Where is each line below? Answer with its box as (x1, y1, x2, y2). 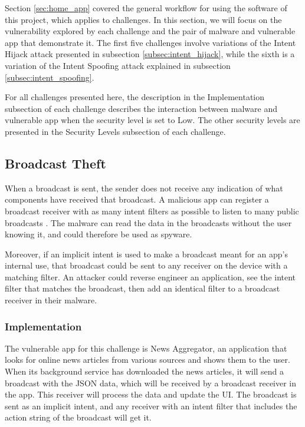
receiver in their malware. (5, 294, 97, 306)
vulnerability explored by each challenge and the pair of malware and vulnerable (5, 25, 296, 37)
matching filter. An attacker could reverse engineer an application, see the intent (5, 270, 296, 283)
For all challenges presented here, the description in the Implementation (5, 91, 265, 103)
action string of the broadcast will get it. (5, 411, 152, 423)
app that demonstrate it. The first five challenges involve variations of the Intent (5, 36, 296, 48)
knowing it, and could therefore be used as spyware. (5, 228, 192, 240)
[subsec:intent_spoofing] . (5, 71, 94, 83)
